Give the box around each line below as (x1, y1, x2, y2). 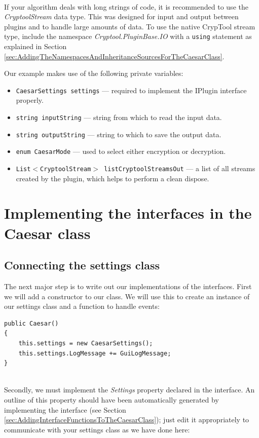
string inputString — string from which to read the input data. (16, 112, 222, 123)
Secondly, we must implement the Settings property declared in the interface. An (4, 384, 255, 395)
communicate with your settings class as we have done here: (4, 424, 190, 434)
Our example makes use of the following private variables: (4, 68, 183, 78)
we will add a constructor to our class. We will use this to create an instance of (4, 291, 250, 301)
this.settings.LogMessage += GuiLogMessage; (18, 349, 171, 357)
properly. (16, 95, 44, 105)
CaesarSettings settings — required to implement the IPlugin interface (16, 85, 247, 95)
